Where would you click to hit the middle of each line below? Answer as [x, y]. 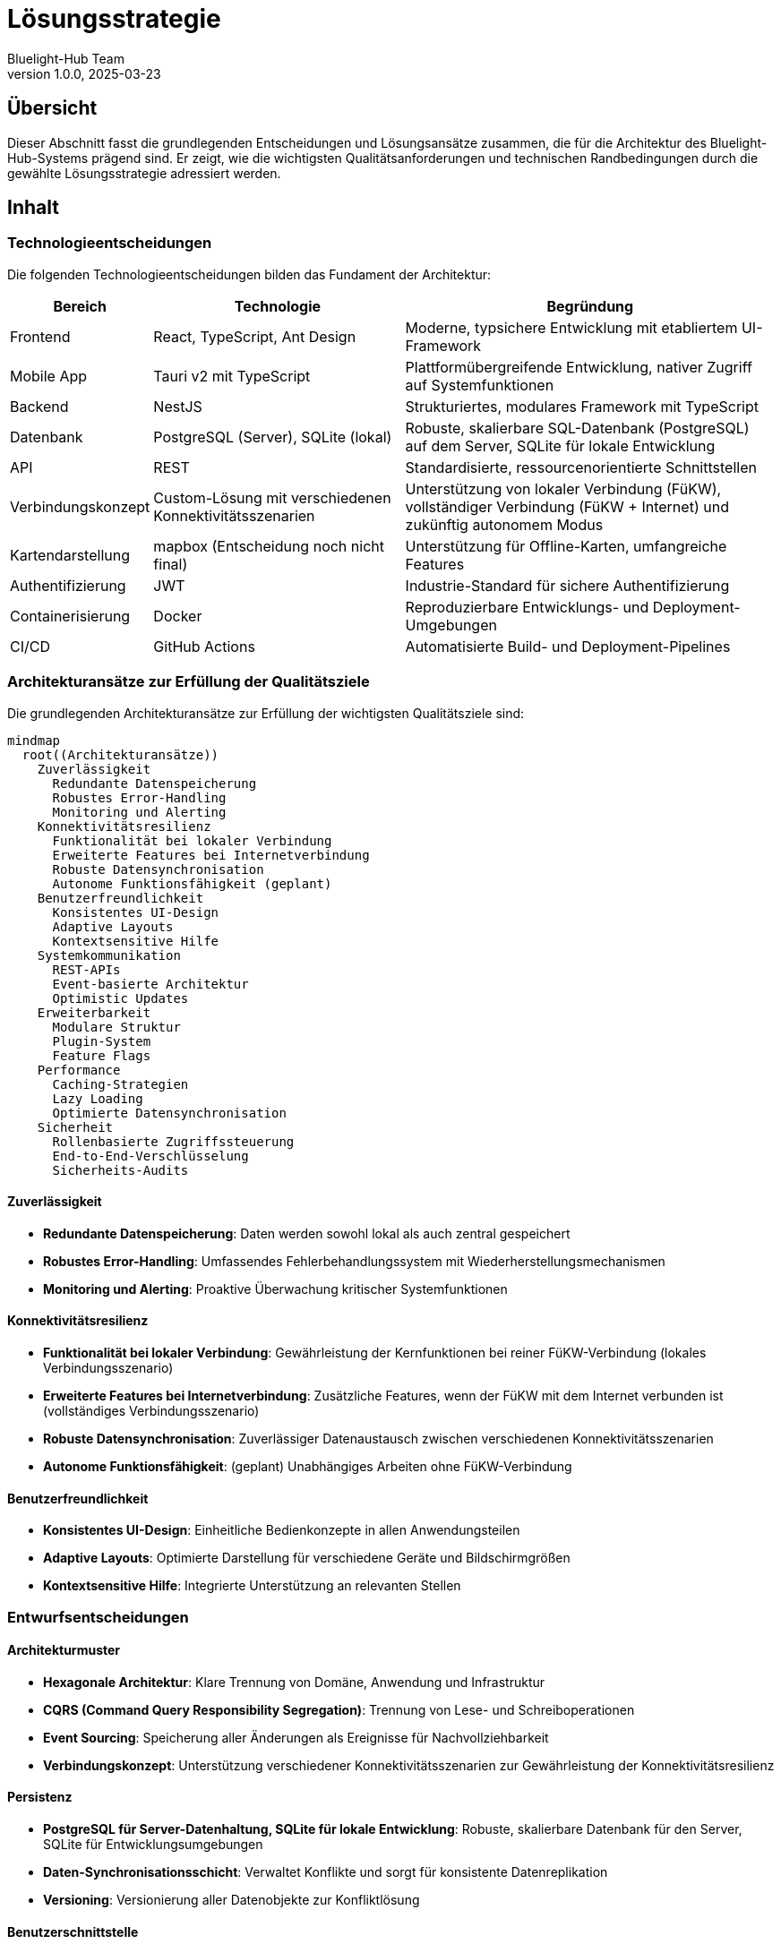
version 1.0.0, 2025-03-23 [84, 73]
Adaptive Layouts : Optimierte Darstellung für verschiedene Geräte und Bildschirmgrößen [307, 1558]
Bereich [80, 306]
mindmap [34, 740]
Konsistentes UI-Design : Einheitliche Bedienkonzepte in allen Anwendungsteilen [282, 1530]
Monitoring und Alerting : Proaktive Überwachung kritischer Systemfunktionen [275, 1289]
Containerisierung [70, 616]
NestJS [178, 406]
